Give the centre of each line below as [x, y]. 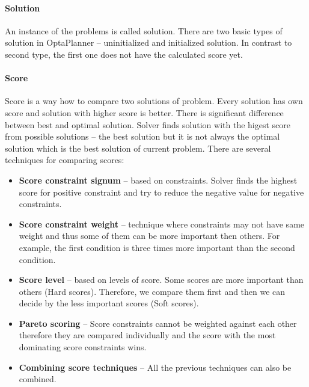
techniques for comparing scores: [65, 160]
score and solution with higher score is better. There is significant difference [144, 112]
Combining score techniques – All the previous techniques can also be [155, 367]
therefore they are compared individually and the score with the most [147, 335]
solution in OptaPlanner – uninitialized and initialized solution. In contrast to [148, 42]
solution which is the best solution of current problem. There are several [138, 148]
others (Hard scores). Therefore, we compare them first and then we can [152, 291]
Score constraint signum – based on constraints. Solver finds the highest [158, 180]
